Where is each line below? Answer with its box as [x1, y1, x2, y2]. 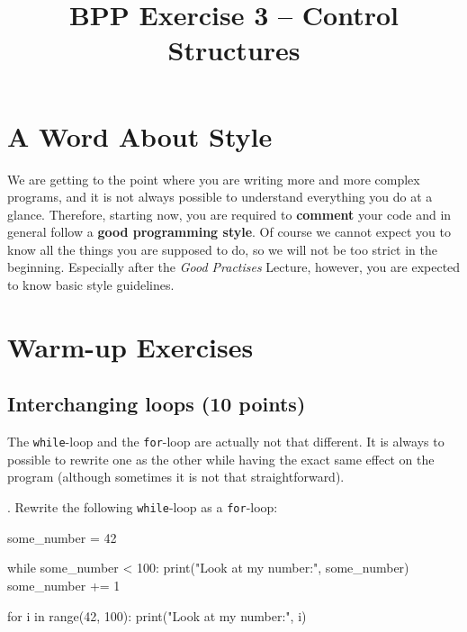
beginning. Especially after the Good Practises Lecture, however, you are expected [7, 257, 461, 276]
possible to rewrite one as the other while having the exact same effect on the [7, 449, 435, 468]
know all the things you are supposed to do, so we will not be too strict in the [7, 239, 438, 258]
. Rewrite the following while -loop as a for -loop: [7, 498, 278, 517]
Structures [167, 32, 301, 68]
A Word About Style [7, 117, 273, 154]
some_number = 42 [7, 528, 117, 546]
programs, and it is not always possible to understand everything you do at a [7, 187, 433, 206]
